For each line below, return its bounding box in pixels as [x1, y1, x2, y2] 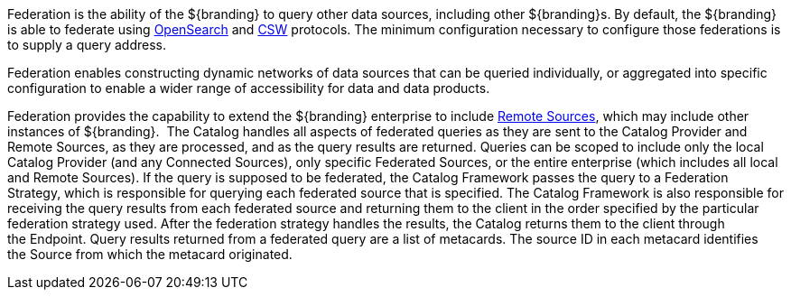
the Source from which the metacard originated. [7, 246, 293, 262]
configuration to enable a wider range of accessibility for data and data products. [7, 80, 490, 96]
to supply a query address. [7, 37, 166, 52]
